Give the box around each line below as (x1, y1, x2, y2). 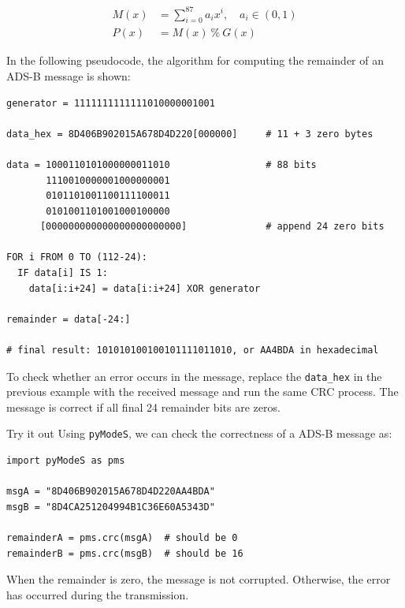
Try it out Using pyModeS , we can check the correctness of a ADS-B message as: (6, 425, 392, 442)
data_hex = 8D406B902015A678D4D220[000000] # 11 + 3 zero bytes (6, 128, 373, 140)
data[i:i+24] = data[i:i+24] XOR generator (28, 282, 261, 294)
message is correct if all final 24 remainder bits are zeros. (6, 398, 281, 415)
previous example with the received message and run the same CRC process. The (6, 383, 399, 400)
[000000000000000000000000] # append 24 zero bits (39, 221, 385, 233)
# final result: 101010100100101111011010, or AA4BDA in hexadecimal (6, 345, 379, 356)
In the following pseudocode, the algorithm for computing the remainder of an (6, 52, 384, 69)
